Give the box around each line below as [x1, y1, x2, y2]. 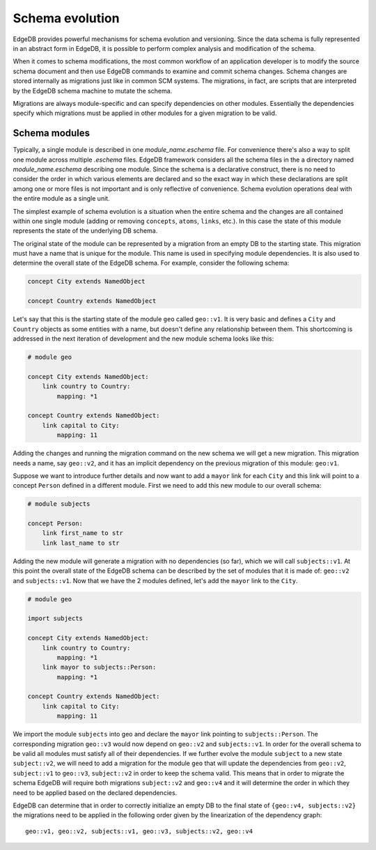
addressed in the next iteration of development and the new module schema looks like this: [13, 334, 274, 343]
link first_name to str [42, 530, 123, 537]
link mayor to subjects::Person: [42, 663, 157, 672]
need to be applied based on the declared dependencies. [13, 788, 178, 797]
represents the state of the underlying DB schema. [13, 226, 158, 235]
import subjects [27, 615, 84, 623]
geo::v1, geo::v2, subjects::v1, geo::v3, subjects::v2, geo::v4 [25, 827, 253, 835]
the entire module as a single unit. [13, 194, 111, 203]
